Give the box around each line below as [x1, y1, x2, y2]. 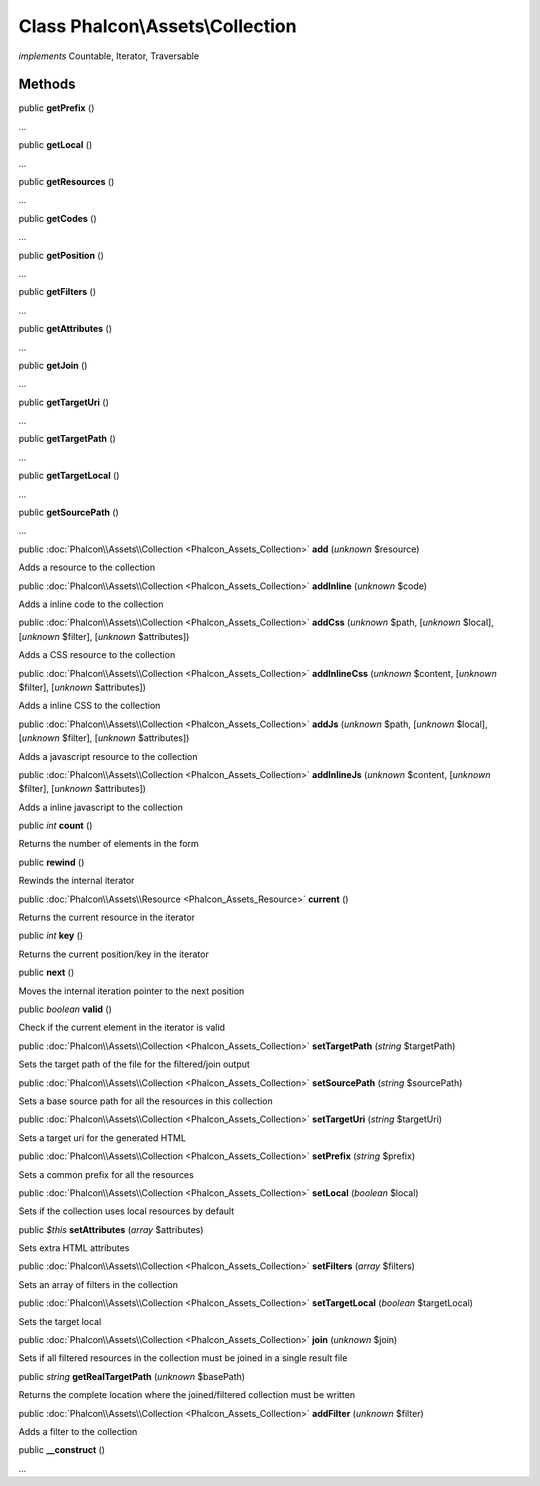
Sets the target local [18, 1315, 102, 1327]
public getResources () [18, 176, 115, 188]
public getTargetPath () [18, 433, 117, 445]
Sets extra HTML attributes [18, 1242, 130, 1254]
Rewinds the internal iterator [18, 875, 135, 887]
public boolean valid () [18, 1003, 112, 1015]
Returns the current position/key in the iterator [18, 948, 209, 960]
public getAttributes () [18, 323, 113, 335]
